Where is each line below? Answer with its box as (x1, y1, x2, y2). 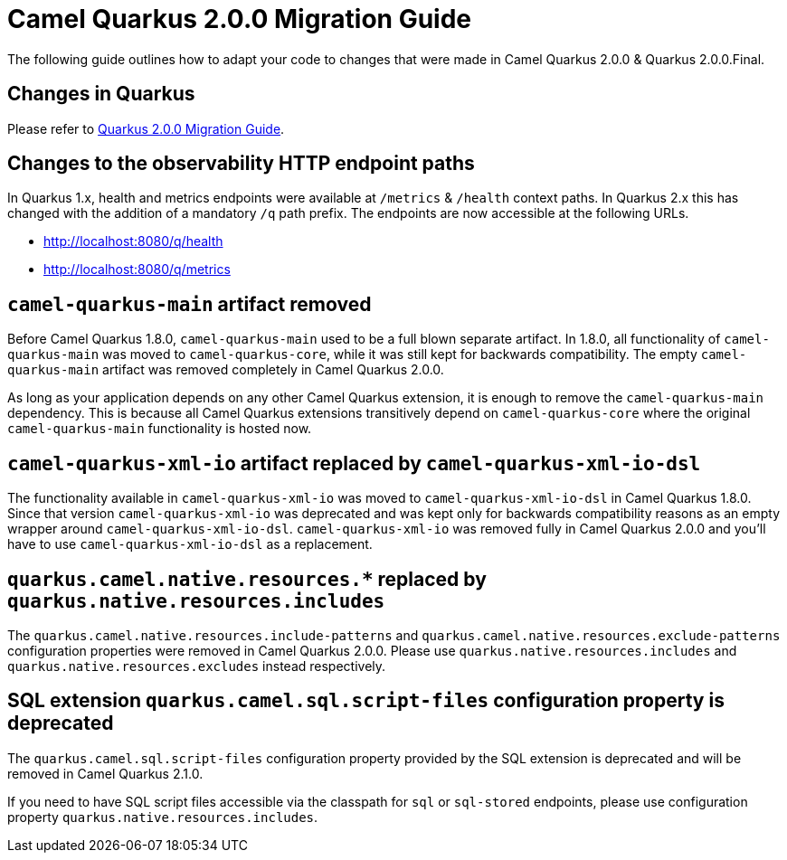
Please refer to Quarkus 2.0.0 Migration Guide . (7, 120, 285, 137)
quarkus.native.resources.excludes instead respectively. (7, 657, 386, 674)
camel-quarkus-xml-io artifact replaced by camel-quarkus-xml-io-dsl (7, 451, 701, 475)
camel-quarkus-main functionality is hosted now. (7, 421, 312, 437)
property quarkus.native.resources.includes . (7, 808, 318, 825)
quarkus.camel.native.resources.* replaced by (7, 567, 487, 591)
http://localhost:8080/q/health (43, 233, 223, 250)
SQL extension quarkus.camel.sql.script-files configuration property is (7, 689, 725, 713)
